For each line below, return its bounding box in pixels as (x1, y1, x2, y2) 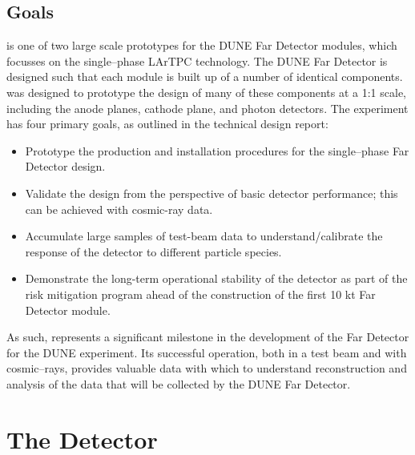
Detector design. (25, 158, 106, 175)
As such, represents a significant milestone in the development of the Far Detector (6, 328, 409, 345)
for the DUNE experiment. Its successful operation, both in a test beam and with (6, 344, 407, 360)
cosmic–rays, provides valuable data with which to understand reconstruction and (6, 360, 407, 376)
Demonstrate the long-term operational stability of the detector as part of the (25, 270, 408, 287)
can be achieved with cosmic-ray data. (25, 200, 213, 217)
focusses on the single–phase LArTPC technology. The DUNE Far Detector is (6, 52, 388, 69)
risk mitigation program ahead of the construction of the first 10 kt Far (25, 285, 376, 302)
